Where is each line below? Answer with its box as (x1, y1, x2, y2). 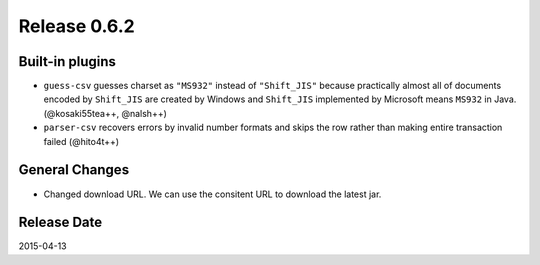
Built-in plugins (18, 53, 117, 70)
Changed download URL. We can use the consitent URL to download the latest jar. (43, 188, 382, 200)
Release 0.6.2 (18, 15, 135, 37)
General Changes (18, 161, 130, 179)
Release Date (18, 214, 103, 231)
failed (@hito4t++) (43, 135, 120, 147)
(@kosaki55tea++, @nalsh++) (43, 107, 167, 119)
